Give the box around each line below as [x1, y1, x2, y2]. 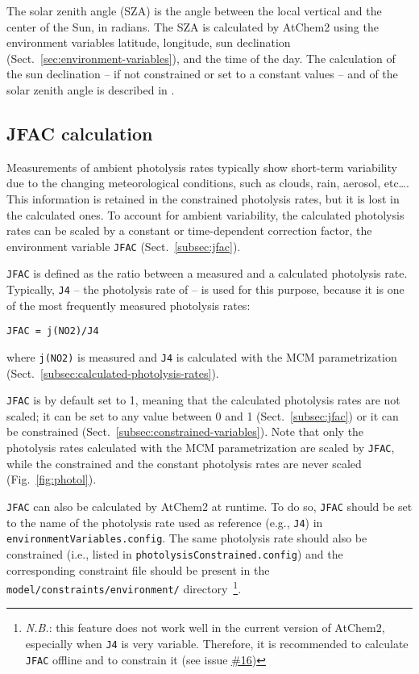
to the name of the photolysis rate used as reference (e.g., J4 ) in [6, 513, 323, 530]
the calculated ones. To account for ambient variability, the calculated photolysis [6, 206, 404, 223]
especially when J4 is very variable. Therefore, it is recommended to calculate [25, 635, 409, 652]
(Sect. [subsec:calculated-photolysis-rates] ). [6, 364, 219, 381]
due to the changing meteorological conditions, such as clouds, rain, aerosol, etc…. [6, 174, 409, 191]
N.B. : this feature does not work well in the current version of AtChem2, [25, 619, 385, 636]
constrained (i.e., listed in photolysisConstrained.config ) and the [6, 545, 343, 562]
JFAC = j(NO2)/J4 [6, 325, 99, 337]
